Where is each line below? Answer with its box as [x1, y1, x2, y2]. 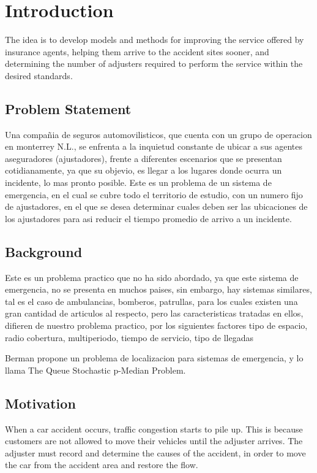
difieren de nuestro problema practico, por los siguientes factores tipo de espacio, [5, 319, 308, 332]
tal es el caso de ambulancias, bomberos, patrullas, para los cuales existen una [5, 294, 298, 307]
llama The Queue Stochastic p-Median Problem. [5, 363, 186, 376]
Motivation [5, 393, 76, 412]
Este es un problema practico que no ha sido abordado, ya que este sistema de [5, 271, 299, 283]
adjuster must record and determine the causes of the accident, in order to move [5, 446, 306, 459]
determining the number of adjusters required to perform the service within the [5, 57, 303, 70]
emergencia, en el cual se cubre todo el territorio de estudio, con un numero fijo [5, 188, 303, 201]
